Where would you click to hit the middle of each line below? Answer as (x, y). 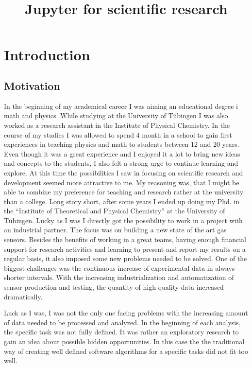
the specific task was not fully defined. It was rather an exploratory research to (121, 332)
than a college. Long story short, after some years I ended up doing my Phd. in (122, 201)
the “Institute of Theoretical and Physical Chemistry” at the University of (115, 211)
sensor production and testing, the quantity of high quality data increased (114, 287)
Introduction (47, 55)
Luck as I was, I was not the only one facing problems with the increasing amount (126, 313)
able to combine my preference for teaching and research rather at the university (124, 192)
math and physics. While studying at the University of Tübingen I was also (116, 115)
